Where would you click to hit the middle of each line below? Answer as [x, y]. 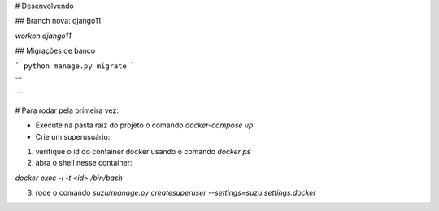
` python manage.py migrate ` [75, 66]
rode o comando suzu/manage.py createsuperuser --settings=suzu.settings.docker [176, 193]
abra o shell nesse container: [84, 163]
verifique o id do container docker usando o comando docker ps [143, 151]
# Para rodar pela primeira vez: [67, 110]
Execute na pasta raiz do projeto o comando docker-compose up [144, 125]
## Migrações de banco [55, 51]
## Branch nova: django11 [58, 21]
